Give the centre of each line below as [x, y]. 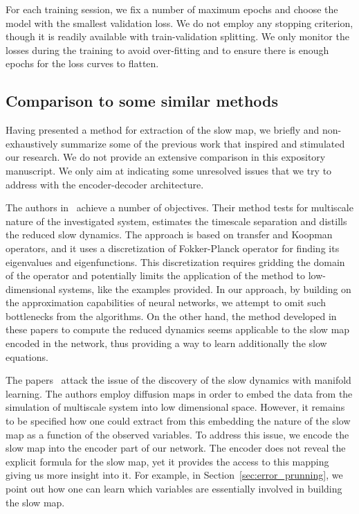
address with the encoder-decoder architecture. [105, 184]
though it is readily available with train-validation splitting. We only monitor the [177, 36]
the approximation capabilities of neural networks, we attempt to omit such [166, 302]
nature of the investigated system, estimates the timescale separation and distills [176, 221]
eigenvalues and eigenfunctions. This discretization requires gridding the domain [175, 262]
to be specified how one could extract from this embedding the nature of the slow [178, 421]
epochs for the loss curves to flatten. [82, 63]
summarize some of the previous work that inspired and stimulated [203, 143]
